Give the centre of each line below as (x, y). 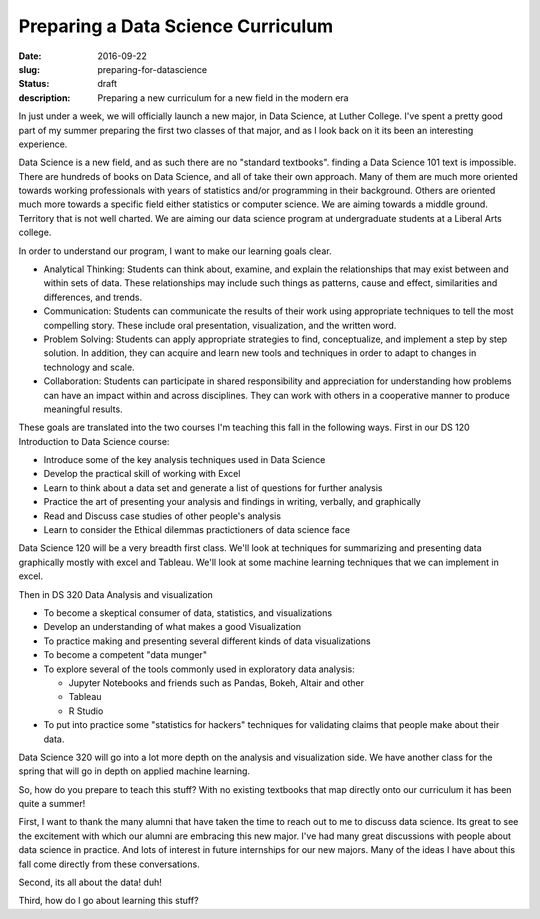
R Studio (86, 711)
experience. (43, 144)
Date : (30, 56)
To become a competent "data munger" (125, 655)
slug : (29, 69)
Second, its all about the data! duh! (90, 882)
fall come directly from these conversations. (109, 864)
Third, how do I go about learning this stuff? (108, 901)
